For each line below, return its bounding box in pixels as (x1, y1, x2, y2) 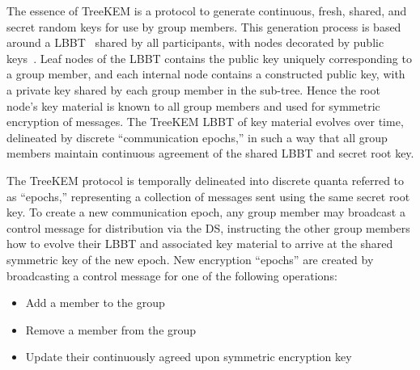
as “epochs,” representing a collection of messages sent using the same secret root (6, 187, 410, 204)
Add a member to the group (25, 294, 165, 311)
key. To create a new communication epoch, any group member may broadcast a (6, 204, 405, 221)
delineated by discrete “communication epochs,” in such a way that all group (6, 128, 388, 145)
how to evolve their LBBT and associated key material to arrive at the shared (6, 235, 393, 252)
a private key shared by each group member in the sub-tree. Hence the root (6, 81, 380, 98)
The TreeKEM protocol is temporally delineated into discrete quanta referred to (6, 171, 405, 188)
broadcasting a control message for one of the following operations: (6, 267, 337, 284)
